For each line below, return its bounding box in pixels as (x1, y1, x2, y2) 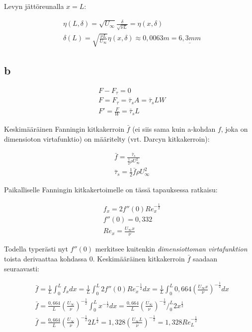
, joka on (221, 123, 248, 134)
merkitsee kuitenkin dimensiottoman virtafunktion (95, 244, 248, 254)
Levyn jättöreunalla (4, 1, 64, 11)
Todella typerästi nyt (4, 244, 68, 254)
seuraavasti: (4, 263, 39, 273)
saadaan (192, 253, 217, 263)
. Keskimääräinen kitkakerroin (92, 253, 185, 263)
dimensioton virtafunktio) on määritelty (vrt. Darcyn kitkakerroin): (4, 133, 210, 144)
